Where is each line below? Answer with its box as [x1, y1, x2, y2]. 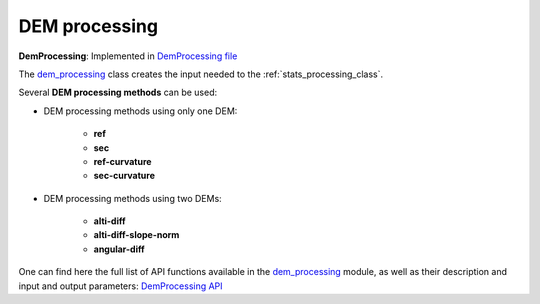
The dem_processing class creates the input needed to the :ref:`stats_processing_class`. [18, 68, 384, 80]
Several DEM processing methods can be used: [18, 86, 218, 99]
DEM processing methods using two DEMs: [43, 192, 222, 204]
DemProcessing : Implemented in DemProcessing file [18, 50, 238, 62]
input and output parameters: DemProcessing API [18, 280, 224, 292]
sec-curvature [93, 170, 155, 182]
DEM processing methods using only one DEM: [43, 105, 238, 117]
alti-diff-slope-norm [93, 229, 180, 241]
